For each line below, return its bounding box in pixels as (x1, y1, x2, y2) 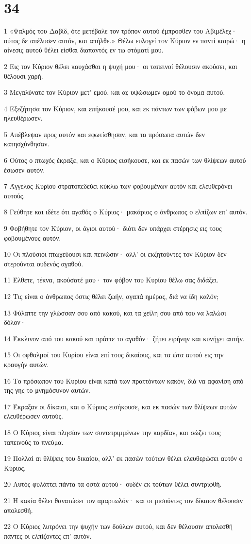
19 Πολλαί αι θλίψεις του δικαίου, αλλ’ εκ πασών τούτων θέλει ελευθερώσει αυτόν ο (4, 453, 243, 463)
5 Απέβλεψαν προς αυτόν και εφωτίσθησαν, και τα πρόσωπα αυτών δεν (4, 129, 205, 139)
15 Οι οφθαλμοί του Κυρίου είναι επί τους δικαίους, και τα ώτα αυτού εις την (4, 350, 224, 360)
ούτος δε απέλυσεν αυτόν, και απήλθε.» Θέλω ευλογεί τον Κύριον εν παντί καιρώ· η (4, 35, 246, 45)
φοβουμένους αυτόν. (4, 232, 61, 243)
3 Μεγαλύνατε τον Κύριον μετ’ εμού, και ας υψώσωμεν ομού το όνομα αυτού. (4, 87, 225, 97)
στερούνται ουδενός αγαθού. (4, 258, 84, 268)
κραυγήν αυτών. (4, 359, 49, 369)
